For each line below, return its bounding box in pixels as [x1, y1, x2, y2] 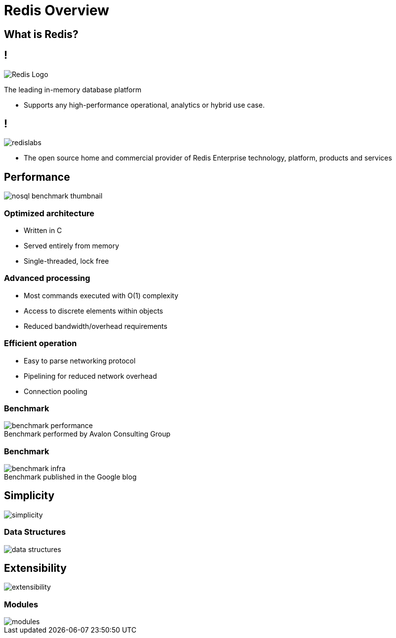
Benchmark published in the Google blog [4, 473, 137, 481]
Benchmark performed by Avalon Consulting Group [4, 430, 171, 439]
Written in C [24, 226, 62, 235]
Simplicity [4, 489, 55, 502]
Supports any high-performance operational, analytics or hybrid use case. [24, 100, 265, 109]
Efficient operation [4, 338, 77, 349]
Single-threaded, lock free [24, 257, 109, 266]
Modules [4, 599, 39, 609]
